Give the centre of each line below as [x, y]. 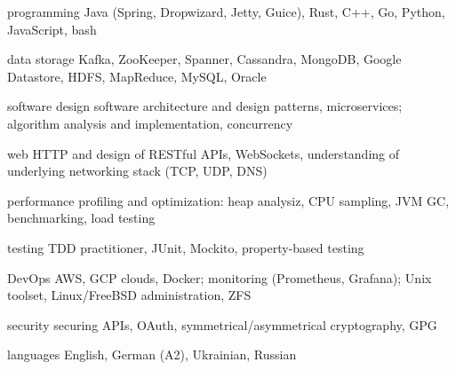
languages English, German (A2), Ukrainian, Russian [152, 354]
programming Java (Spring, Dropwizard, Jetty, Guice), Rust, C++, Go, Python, [226, 12]
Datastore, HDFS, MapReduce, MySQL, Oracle [137, 76]
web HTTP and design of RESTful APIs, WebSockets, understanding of [204, 153]
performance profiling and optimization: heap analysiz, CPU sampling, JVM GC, [228, 200]
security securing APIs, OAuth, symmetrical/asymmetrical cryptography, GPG [222, 324]
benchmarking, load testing [81, 218]
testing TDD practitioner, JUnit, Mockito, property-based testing [186, 247]
